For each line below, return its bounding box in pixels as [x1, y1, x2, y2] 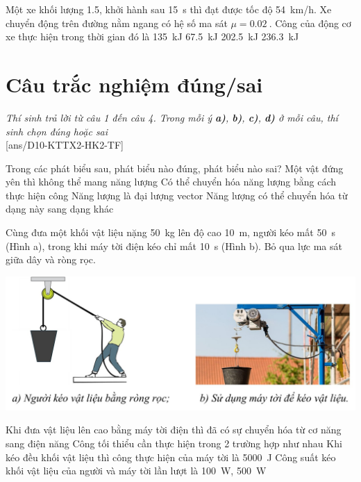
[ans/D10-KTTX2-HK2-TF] [6, 138, 124, 152]
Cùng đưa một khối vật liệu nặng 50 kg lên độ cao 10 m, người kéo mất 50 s [6, 225, 335, 240]
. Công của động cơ [269, 15, 351, 30]
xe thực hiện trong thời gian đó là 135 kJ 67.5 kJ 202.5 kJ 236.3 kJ [6, 29, 299, 44]
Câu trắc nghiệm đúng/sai [6, 69, 263, 98]
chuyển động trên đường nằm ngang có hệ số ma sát [6, 15, 228, 30]
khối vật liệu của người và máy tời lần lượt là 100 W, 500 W [6, 463, 267, 478]
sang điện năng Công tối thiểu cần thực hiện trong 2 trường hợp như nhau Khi [6, 435, 342, 450]
